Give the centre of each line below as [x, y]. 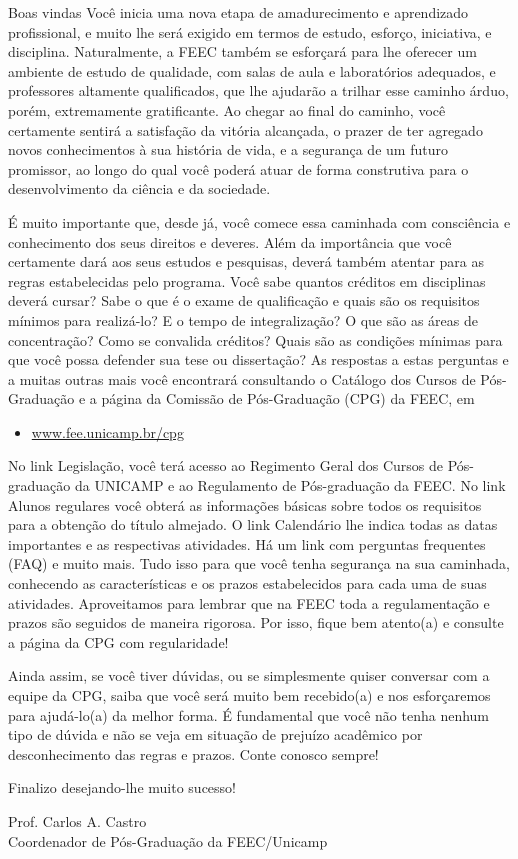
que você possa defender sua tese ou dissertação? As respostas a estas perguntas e [258, 359]
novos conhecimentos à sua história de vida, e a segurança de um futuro [228, 149]
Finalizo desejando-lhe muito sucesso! [122, 787]
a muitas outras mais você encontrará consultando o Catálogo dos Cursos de [242, 378]
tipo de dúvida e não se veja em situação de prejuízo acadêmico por [215, 734]
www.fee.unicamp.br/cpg [107, 431]
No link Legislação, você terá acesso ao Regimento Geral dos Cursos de [225, 465]
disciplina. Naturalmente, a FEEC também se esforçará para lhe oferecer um [242, 51]
